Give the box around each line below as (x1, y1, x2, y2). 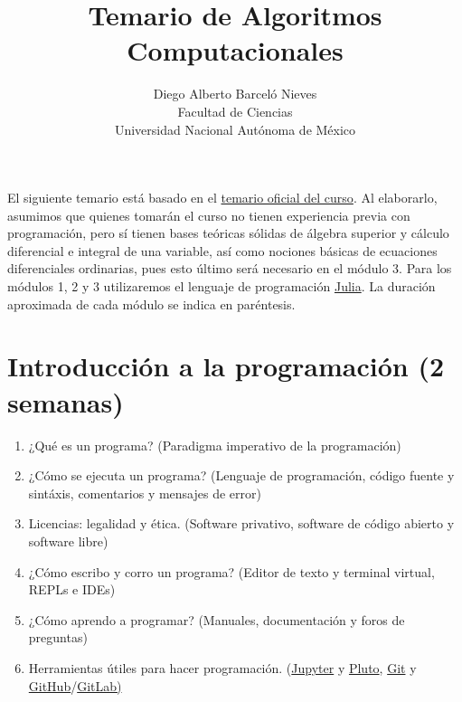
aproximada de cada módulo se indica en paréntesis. (7, 294, 296, 313)
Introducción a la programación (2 (7, 347, 445, 384)
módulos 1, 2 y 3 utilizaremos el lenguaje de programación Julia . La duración (7, 277, 436, 296)
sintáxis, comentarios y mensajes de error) (28, 483, 261, 502)
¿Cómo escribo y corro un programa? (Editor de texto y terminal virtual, (28, 562, 435, 581)
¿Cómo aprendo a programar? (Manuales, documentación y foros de (28, 610, 405, 629)
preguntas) (28, 628, 88, 647)
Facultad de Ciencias (177, 101, 293, 120)
